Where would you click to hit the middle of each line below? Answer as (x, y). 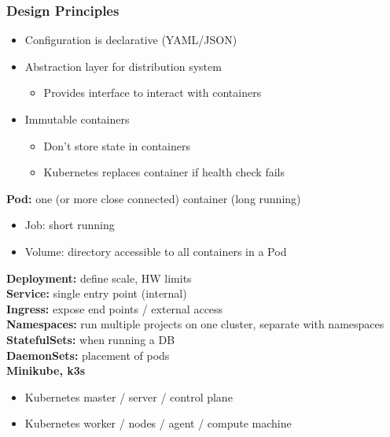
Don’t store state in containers (117, 145)
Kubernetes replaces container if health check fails (164, 172)
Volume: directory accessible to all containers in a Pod (156, 251)
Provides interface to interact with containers (153, 93)
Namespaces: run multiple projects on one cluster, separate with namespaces (195, 324)
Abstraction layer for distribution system (123, 66)
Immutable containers (77, 119)
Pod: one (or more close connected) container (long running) (154, 198)
